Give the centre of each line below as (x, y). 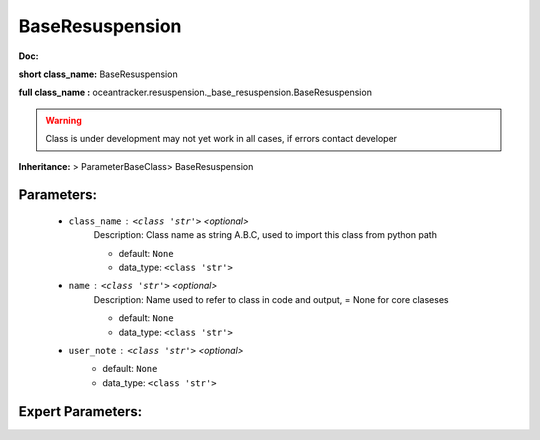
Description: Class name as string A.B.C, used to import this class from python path (265, 235)
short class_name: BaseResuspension (98, 74)
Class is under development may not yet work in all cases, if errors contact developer (221, 139)
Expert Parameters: (80, 411)
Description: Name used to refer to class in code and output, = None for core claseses (271, 299)
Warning (63, 120)
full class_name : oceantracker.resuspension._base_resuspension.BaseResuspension (195, 92)
